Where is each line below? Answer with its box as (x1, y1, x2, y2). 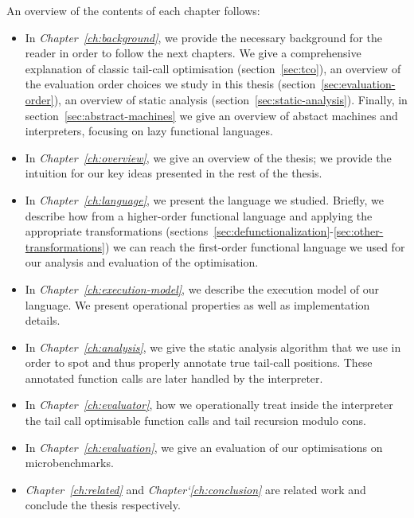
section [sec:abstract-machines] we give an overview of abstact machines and (25, 107, 398, 123)
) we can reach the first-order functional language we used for (105, 238, 405, 255)
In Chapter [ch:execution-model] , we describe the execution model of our (25, 280, 379, 297)
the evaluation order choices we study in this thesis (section (25, 76, 316, 92)
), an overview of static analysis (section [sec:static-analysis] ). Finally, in (53, 91, 408, 107)
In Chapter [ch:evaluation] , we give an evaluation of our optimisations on (25, 438, 383, 455)
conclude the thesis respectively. (25, 497, 181, 513)
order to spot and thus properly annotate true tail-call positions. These (25, 354, 373, 371)
